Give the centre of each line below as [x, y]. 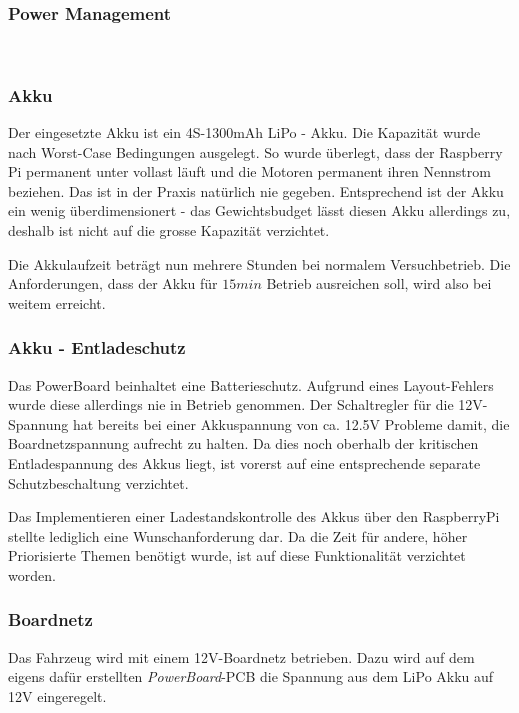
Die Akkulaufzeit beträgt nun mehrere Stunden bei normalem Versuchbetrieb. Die [259, 263]
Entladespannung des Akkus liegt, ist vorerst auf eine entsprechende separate [244, 462]
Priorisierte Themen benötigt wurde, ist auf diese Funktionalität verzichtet [237, 555]
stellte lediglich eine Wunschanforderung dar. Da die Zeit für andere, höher [238, 535]
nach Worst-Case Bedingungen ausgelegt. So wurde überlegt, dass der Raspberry [255, 151]
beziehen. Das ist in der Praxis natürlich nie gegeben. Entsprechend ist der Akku [256, 190]
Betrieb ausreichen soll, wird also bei [379, 283]
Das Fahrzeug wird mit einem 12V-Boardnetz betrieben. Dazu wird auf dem [241, 656]
